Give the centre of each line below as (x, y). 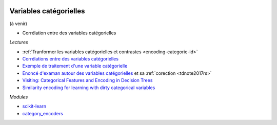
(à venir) (18, 24)
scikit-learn (34, 106)
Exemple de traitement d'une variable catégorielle (75, 66)
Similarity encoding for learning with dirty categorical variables (89, 88)
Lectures (19, 42)
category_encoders (43, 113)
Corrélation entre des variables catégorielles (69, 33)
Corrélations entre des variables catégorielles (71, 59)
